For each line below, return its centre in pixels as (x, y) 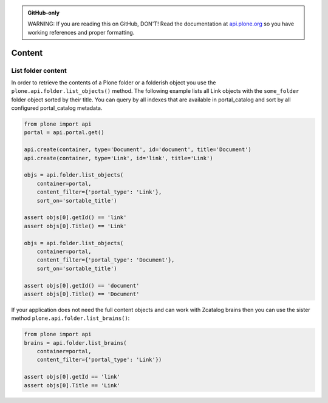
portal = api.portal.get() (64, 133)
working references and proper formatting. (81, 32)
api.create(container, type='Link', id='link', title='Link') (118, 158)
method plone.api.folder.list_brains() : (70, 318)
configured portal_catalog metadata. (57, 108)
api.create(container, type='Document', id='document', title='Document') (138, 150)
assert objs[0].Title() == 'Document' (82, 294)
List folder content (39, 70)
